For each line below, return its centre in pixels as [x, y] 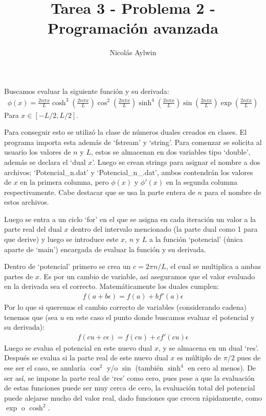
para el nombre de [233, 192]
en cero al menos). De [222, 368]
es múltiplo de [199, 358]
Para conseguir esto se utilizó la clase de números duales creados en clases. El [126, 132]
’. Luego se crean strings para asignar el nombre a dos [176, 162]
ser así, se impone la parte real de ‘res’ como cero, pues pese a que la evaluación [129, 377]
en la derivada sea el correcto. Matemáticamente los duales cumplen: [112, 286]
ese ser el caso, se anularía [45, 368]
